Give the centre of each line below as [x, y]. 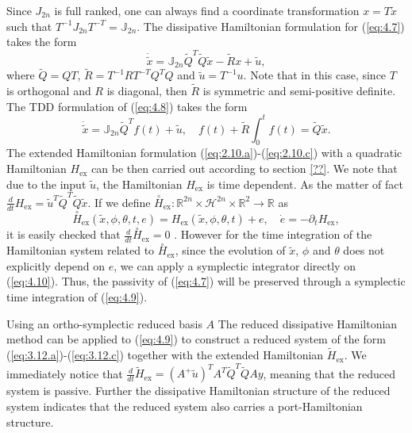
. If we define [119, 202]
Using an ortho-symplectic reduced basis [104, 323]
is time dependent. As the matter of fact [305, 184]
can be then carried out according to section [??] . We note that [245, 169]
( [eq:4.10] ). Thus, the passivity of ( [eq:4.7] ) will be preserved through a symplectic [206, 281]
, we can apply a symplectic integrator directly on [235, 265]
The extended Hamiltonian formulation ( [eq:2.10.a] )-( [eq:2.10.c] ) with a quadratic [204, 153]
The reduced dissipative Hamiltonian [308, 323]
